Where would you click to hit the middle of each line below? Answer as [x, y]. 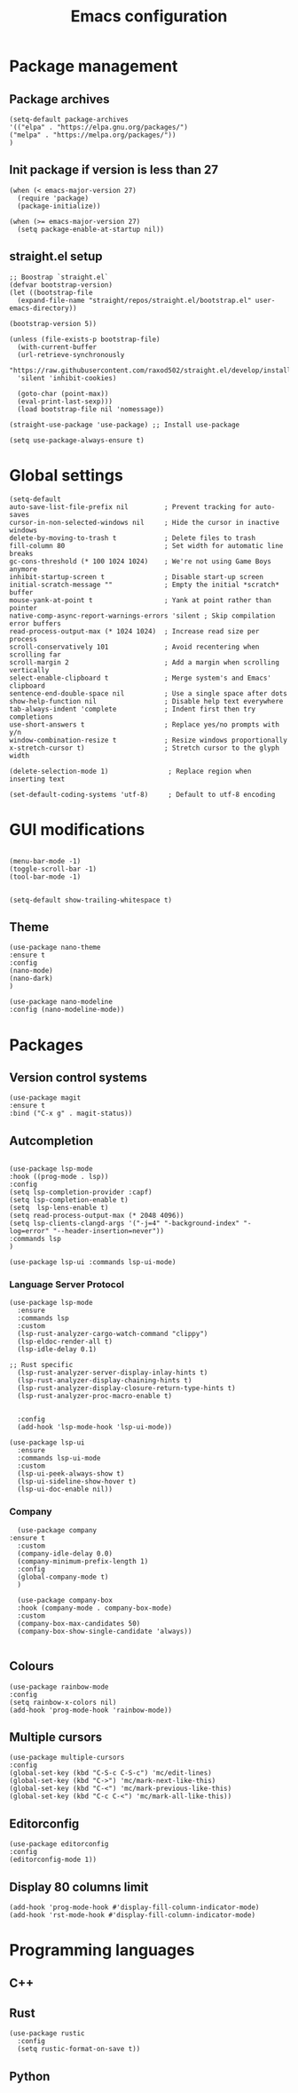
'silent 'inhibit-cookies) [67, 378]
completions [31, 717]
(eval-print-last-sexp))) [65, 402]
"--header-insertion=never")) [109, 1231]
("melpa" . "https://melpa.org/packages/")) [93, 135]
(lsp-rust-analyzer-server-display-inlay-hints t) [113, 1373]
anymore [24, 569]
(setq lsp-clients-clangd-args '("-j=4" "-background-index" [125, 1223]
